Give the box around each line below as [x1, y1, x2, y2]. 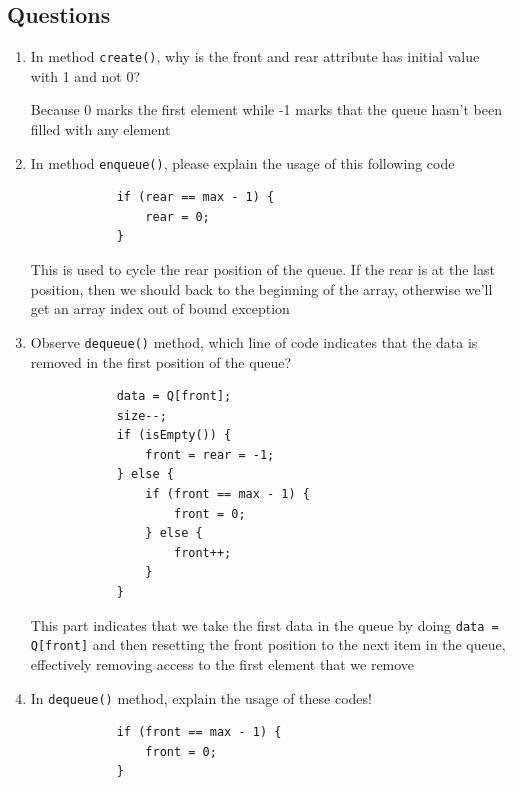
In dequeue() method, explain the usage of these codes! [30, 687, 372, 708]
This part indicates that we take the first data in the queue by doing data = [30, 614, 499, 635]
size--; [116, 408, 167, 423]
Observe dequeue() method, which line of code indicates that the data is [30, 331, 478, 352]
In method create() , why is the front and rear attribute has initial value [30, 46, 480, 67]
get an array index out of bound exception [30, 298, 290, 319]
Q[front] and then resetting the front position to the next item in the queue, [30, 634, 506, 655]
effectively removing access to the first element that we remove [30, 653, 415, 674]
